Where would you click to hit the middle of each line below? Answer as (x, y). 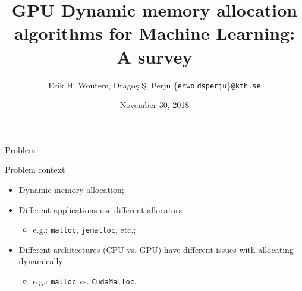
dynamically (41, 261)
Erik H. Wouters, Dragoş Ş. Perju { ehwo (122, 85)
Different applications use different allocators (100, 209)
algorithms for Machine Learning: (155, 33)
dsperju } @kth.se (229, 85)
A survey (155, 56)
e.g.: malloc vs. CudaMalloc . (85, 281)
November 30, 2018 (155, 105)
